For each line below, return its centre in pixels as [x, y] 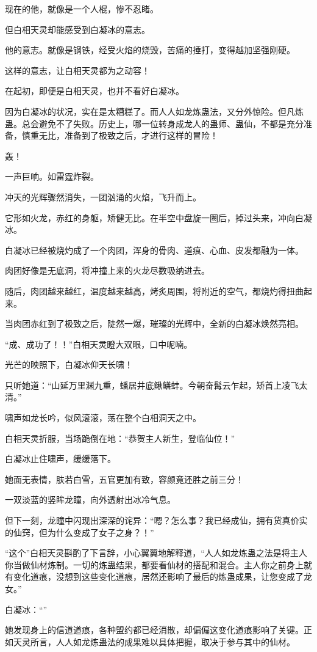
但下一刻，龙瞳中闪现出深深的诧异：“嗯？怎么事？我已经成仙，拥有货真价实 [156, 520]
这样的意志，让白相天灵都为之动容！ [77, 70]
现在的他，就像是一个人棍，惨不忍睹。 [82, 9]
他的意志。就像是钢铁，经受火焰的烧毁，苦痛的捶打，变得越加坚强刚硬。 [150, 50]
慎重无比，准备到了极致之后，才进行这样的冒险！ [120, 135]
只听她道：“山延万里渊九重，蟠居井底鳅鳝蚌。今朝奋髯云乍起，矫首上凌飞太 [156, 385]
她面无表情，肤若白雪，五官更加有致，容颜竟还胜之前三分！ [124, 479]
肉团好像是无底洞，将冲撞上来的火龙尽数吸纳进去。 [107, 270]
